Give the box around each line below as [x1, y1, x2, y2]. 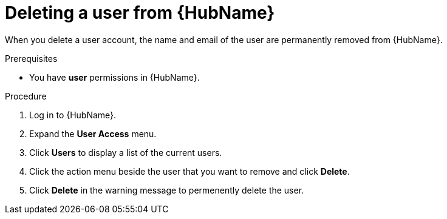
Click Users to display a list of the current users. [29, 147, 222, 158]
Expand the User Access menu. [29, 128, 157, 139]
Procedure [5, 90, 47, 101]
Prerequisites [5, 53, 58, 64]
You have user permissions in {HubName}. [29, 72, 200, 83]
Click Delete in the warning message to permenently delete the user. [29, 184, 304, 195]
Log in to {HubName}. [29, 109, 117, 120]
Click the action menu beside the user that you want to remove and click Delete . [29, 166, 350, 177]
